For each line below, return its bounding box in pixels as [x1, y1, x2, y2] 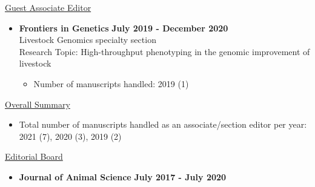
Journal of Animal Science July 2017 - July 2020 [19, 170, 227, 183]
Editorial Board [5, 150, 63, 163]
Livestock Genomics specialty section [19, 33, 156, 46]
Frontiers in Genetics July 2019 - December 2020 [19, 21, 228, 34]
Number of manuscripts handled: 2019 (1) [33, 77, 189, 90]
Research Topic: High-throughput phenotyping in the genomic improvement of [19, 45, 310, 57]
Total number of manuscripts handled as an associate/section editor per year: [19, 118, 307, 131]
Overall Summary [5, 97, 70, 110]
